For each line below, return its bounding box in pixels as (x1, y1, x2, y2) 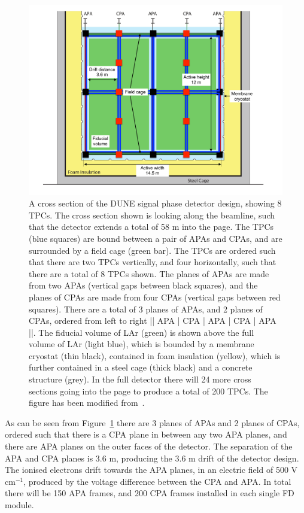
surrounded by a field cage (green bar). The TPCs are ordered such (29, 244, 276, 256)
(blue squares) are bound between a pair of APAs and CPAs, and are (29, 232, 282, 244)
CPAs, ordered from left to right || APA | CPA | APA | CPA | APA (29, 314, 276, 327)
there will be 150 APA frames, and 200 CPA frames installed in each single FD (5, 487, 294, 499)
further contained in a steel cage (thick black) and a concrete (29, 361, 253, 374)
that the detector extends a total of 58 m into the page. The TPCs (29, 220, 274, 233)
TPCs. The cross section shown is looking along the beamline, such (29, 208, 275, 221)
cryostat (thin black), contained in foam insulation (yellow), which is (29, 349, 281, 362)
